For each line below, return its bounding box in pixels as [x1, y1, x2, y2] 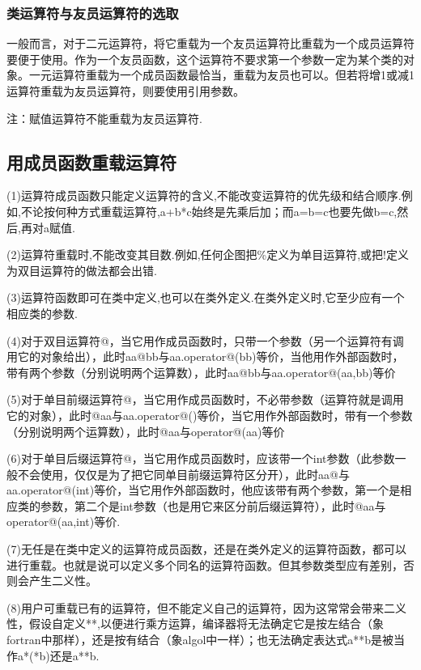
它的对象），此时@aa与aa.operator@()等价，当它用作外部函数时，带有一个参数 [6, 406, 413, 423]
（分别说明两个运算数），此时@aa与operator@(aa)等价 [6, 422, 285, 439]
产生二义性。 [28, 572, 97, 589]
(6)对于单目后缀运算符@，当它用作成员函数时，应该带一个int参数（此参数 [6, 450, 395, 467]
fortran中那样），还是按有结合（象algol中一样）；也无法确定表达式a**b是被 [6, 631, 394, 648]
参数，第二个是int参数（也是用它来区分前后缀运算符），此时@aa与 [40, 497, 386, 514]
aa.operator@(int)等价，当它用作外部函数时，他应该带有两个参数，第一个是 [6, 481, 401, 498]
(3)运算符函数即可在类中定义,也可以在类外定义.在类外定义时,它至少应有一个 [6, 289, 405, 306]
